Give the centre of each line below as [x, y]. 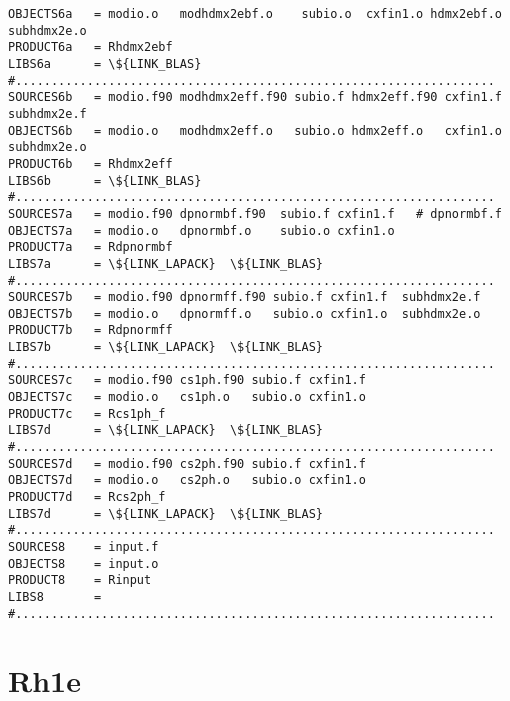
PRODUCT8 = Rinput [80, 580]
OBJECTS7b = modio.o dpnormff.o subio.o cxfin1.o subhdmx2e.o [244, 313]
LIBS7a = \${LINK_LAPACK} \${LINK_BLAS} [165, 263]
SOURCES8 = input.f [83, 547]
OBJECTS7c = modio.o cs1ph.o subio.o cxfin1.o [187, 397]
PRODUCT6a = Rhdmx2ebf [90, 47]
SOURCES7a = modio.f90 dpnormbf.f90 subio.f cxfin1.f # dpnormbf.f [255, 213]
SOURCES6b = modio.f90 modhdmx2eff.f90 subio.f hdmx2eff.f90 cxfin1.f [255, 97]
